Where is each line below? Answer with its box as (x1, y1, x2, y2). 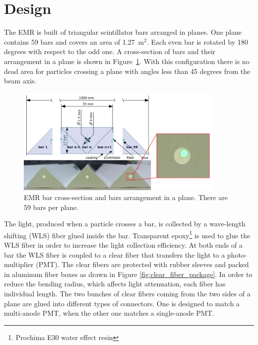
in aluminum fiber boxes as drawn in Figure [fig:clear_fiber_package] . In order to (4, 269, 253, 279)
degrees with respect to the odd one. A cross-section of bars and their (4, 46, 216, 57)
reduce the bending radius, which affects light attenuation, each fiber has (4, 278, 226, 289)
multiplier (4, 259, 34, 270)
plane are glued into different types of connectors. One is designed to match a (4, 298, 240, 308)
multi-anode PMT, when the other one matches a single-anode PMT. (4, 308, 214, 318)
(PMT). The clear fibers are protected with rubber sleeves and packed (36, 259, 249, 270)
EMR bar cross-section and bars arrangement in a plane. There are (24, 192, 228, 203)
